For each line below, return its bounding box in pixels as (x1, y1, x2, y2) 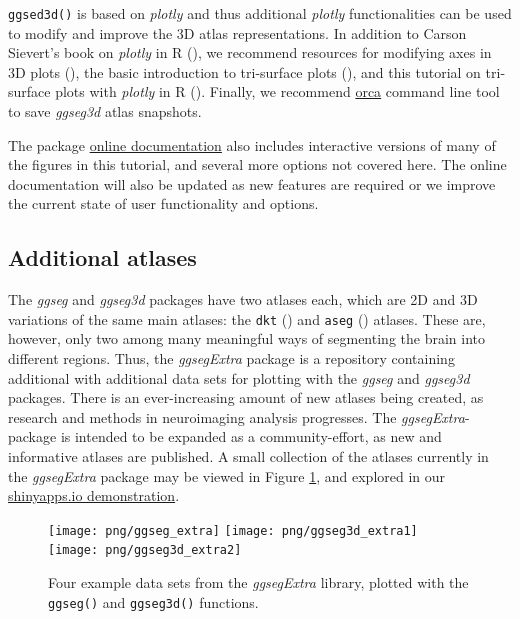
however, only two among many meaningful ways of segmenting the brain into (8, 328, 485, 349)
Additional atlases (8, 242, 197, 273)
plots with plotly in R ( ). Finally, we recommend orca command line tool (55, 81, 500, 102)
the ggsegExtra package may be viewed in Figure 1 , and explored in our (8, 465, 446, 486)
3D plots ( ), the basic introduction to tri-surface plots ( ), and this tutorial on (8, 61, 481, 82)
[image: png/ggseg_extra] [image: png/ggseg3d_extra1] (48, 523, 418, 538)
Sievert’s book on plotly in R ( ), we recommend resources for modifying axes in (8, 42, 492, 63)
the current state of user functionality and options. (8, 193, 319, 214)
